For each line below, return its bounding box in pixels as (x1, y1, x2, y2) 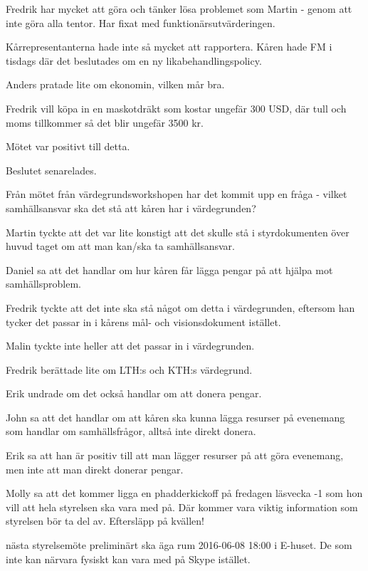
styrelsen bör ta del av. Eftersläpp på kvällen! (6, 513, 205, 528)
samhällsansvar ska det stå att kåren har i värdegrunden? (6, 200, 256, 215)
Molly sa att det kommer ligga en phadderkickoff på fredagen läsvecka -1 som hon (6, 486, 363, 501)
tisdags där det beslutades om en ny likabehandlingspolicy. (6, 53, 262, 68)
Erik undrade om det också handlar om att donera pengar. (6, 386, 262, 401)
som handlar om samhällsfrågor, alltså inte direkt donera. (6, 424, 256, 439)
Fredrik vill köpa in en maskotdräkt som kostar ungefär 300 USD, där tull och (6, 100, 347, 115)
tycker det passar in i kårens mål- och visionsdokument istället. (6, 314, 281, 329)
